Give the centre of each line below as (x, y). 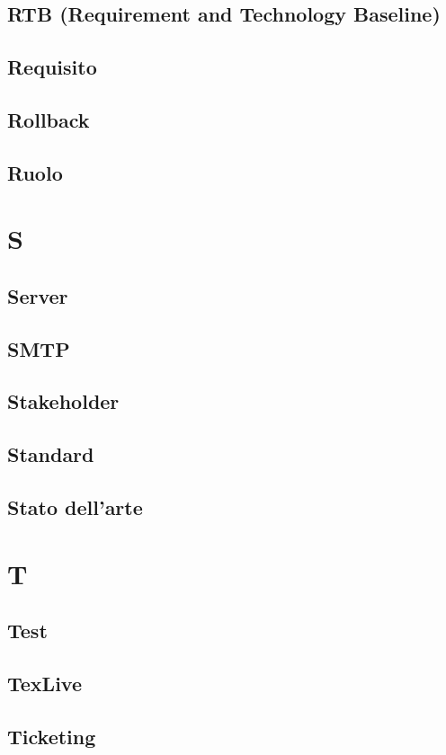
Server (38, 295)
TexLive (45, 683)
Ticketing (52, 736)
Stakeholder (63, 401)
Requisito (52, 67)
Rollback (49, 119)
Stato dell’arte (75, 507)
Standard (51, 454)
